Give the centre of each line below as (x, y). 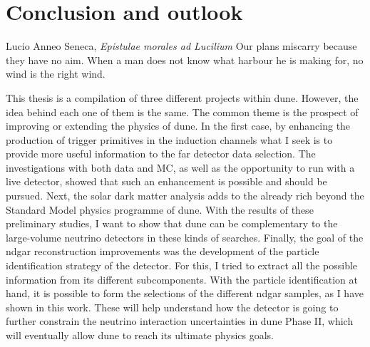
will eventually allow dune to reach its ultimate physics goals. (140, 335)
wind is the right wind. (56, 74)
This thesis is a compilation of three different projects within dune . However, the (182, 97)
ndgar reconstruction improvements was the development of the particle (163, 251)
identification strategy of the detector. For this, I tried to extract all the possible (182, 265)
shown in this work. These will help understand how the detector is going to (172, 307)
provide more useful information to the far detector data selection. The (161, 154)
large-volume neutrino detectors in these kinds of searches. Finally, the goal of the (185, 237)
